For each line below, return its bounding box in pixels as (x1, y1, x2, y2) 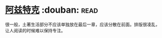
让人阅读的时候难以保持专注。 (5, 27, 65, 33)
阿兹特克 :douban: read (5, 4, 98, 16)
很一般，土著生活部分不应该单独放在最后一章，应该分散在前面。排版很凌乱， (5, 21, 160, 27)
